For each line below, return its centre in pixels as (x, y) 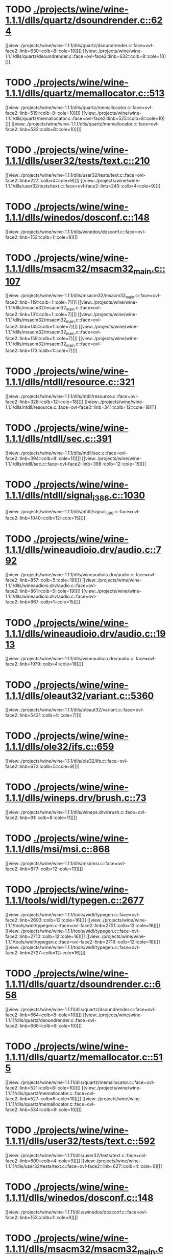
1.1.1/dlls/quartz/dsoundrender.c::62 (84, 20)
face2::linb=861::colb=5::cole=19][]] (43, 591)
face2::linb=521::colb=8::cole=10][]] (43, 1087)
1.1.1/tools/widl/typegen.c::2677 (75, 901)
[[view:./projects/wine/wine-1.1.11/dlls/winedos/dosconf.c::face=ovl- (77, 1212)
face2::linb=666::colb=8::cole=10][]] (44, 1025)
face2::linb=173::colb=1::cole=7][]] (41, 351)
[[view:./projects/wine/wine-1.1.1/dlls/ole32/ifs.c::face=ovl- (67, 761)
